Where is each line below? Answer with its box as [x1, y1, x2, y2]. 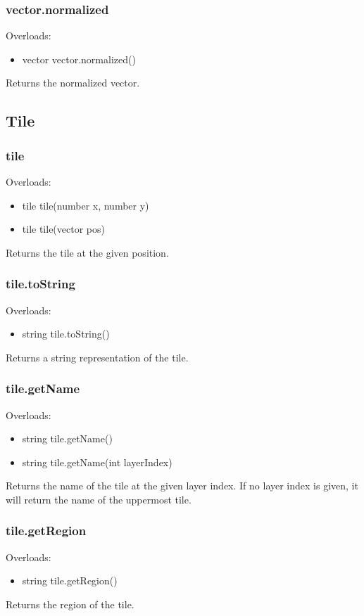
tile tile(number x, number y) [22, 198, 149, 212]
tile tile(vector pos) [22, 222, 105, 236]
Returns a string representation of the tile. [6, 349, 189, 364]
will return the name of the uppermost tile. [6, 492, 192, 506]
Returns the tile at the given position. [6, 245, 169, 259]
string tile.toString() [22, 326, 110, 341]
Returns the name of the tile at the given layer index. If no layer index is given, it [6, 478, 358, 493]
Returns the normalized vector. [6, 75, 140, 90]
